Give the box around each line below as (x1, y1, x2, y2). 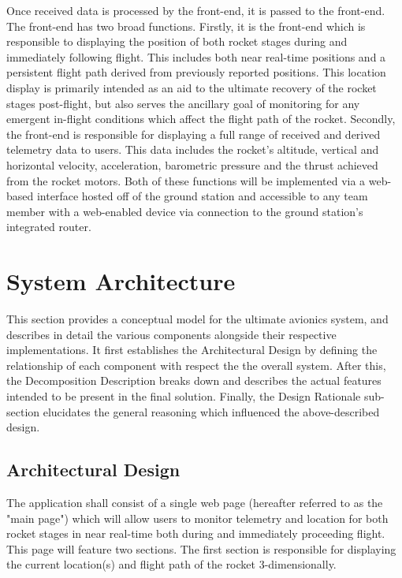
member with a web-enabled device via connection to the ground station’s (6, 203, 363, 219)
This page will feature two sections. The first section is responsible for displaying (6, 540, 396, 557)
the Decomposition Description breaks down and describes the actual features (6, 372, 382, 389)
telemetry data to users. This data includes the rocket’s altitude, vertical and (6, 141, 379, 158)
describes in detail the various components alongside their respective (6, 326, 337, 342)
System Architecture (6, 265, 236, 297)
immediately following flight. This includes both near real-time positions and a (6, 48, 386, 65)
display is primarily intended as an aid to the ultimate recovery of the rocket (6, 79, 377, 95)
